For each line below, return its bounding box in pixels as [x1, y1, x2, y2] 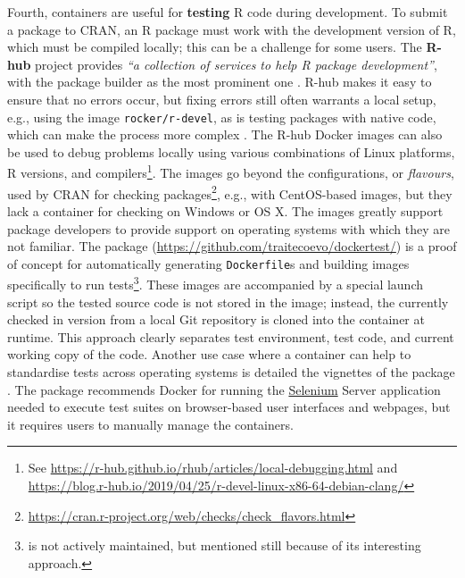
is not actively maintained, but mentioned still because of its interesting [28, 536, 421, 555]
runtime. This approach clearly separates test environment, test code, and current [7, 327, 454, 346]
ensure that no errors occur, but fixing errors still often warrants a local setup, [7, 89, 436, 108]
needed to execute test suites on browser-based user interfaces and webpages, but [7, 398, 451, 416]
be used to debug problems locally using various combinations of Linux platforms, [7, 142, 455, 161]
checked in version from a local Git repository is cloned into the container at [7, 310, 425, 329]
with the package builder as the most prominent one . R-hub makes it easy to [7, 72, 432, 91]
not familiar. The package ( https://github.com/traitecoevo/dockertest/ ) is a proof [7, 237, 457, 255]
